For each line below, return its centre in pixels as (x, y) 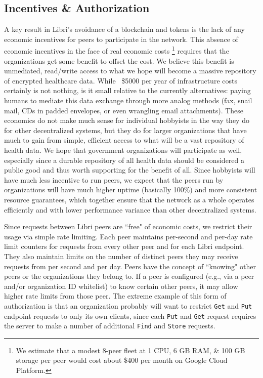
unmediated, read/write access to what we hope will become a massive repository (130, 71)
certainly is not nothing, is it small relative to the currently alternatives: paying (127, 90)
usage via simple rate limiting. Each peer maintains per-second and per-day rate (128, 236)
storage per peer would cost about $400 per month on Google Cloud (122, 360)
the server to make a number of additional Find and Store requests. (110, 326)
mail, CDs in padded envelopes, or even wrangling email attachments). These (124, 110)
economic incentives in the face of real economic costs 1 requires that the (117, 50)
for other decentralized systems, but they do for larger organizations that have (125, 130)
